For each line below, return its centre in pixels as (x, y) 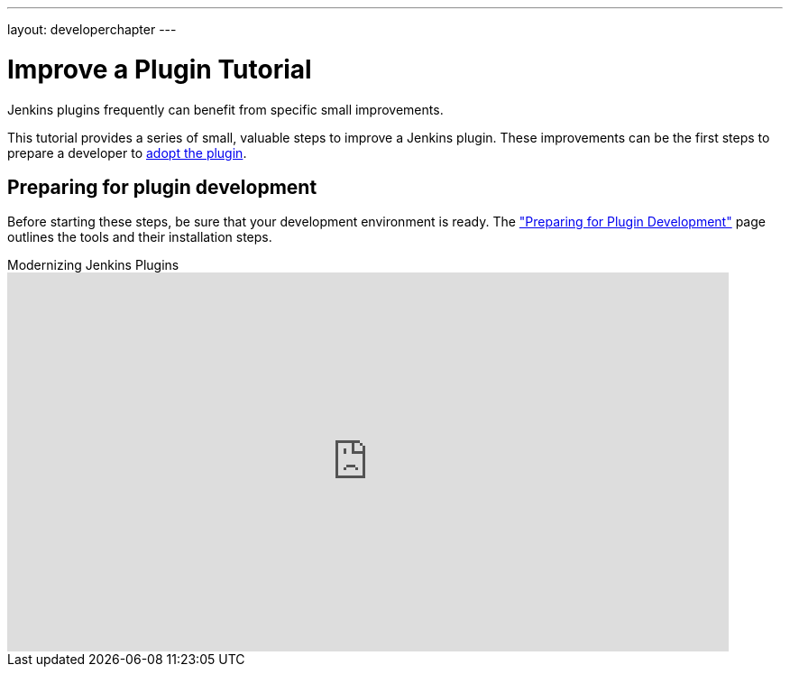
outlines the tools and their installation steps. (140, 237)
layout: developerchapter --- (92, 29)
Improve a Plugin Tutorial (160, 69)
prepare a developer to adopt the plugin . (127, 152)
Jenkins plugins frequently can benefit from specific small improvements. (225, 109)
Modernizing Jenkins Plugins (93, 265)
